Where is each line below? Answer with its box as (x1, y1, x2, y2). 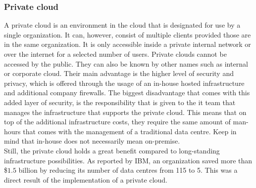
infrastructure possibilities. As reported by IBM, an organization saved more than (4, 155, 253, 165)
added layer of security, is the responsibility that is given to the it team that (4, 97, 236, 107)
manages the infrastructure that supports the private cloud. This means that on (4, 107, 247, 117)
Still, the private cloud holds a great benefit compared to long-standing (4, 145, 220, 155)
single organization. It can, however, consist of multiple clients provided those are (4, 29, 251, 39)
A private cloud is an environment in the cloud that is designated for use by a (4, 20, 241, 30)
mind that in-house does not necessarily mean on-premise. (4, 136, 180, 146)
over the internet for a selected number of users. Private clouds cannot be (4, 49, 227, 59)
